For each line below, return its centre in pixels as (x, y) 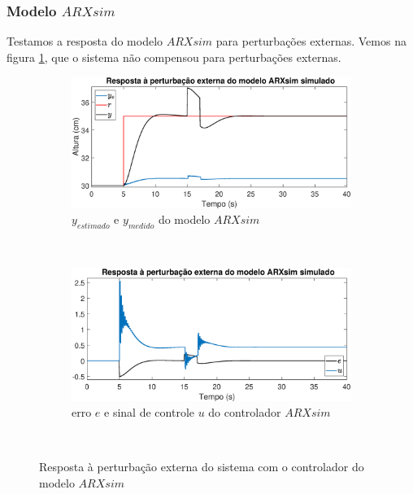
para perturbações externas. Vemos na (311, 41)
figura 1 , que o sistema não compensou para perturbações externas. (174, 57)
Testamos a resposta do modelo (85, 41)
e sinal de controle (149, 412)
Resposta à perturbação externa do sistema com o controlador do (202, 467)
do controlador (245, 412)
